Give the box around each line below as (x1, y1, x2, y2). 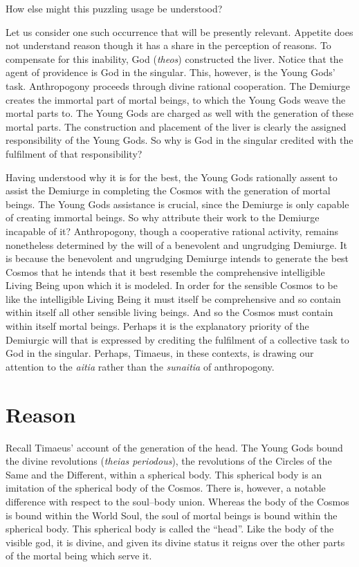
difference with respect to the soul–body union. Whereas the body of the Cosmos (6, 494, 349, 508)
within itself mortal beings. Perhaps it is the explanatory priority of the (6, 319, 309, 333)
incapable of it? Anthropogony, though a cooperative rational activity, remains (6, 223, 338, 238)
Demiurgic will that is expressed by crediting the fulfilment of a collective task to (6, 332, 349, 346)
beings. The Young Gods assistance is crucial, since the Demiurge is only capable (6, 196, 349, 211)
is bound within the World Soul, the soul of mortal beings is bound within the (6, 508, 338, 522)
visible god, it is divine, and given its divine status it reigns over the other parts (6, 535, 345, 549)
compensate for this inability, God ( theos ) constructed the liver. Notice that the (6, 51, 343, 66)
